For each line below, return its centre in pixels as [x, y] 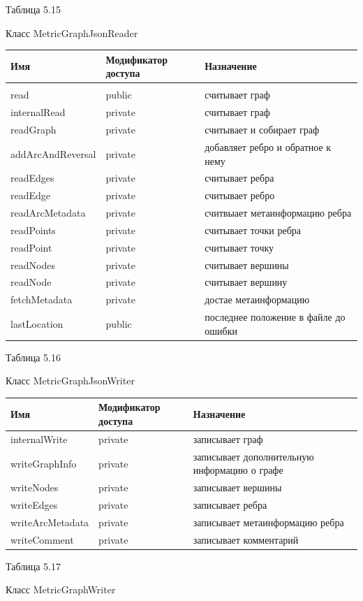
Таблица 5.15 [33, 9]
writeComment [42, 539]
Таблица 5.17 [33, 566]
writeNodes [35, 487]
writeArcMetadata [50, 522]
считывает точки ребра [253, 230]
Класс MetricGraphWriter [61, 589]
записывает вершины [237, 487]
